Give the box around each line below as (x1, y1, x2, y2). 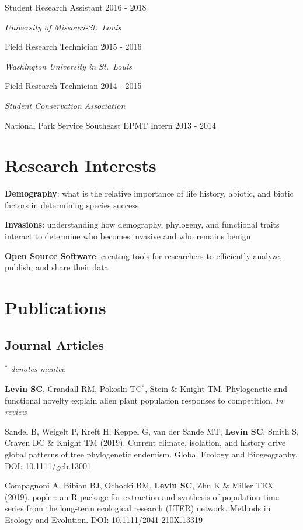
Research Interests (5, 153, 156, 177)
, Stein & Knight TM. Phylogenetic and (145, 383, 287, 395)
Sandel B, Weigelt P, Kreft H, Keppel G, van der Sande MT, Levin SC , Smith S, (5, 425, 299, 437)
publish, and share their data (5, 261, 109, 273)
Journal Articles (5, 335, 105, 353)
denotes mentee (11, 363, 65, 375)
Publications (5, 295, 106, 319)
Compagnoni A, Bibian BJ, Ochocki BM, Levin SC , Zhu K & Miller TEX (5, 479, 274, 491)
